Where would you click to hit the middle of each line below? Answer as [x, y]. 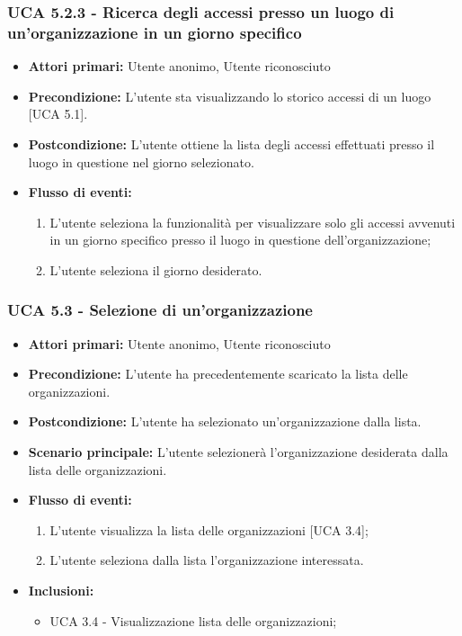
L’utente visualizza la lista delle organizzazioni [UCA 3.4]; [209, 529]
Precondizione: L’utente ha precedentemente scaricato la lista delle [218, 374]
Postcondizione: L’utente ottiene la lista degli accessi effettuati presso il [231, 143]
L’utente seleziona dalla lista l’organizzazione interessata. [207, 560]
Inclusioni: [61, 591]
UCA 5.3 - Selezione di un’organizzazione [160, 310]
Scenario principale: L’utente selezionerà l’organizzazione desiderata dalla [238, 452]
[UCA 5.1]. [58, 114]
